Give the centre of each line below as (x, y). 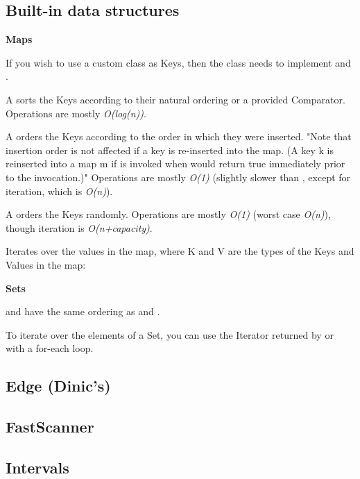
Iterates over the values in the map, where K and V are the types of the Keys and (180, 251)
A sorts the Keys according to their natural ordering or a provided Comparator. (175, 99)
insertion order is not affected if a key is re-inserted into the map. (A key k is (170, 150)
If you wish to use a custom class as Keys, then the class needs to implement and (178, 62)
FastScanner (50, 427)
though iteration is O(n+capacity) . (79, 227)
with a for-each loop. (50, 348)
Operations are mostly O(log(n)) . (76, 113)
